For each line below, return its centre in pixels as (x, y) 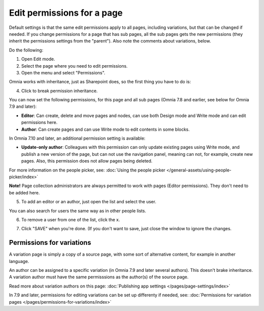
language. (19, 261)
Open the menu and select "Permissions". (63, 72)
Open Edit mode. (38, 59)
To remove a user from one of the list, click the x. (71, 219)
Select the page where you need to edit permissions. (75, 66)
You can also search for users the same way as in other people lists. (77, 211)
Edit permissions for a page (66, 13)
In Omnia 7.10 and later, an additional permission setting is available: (77, 138)
